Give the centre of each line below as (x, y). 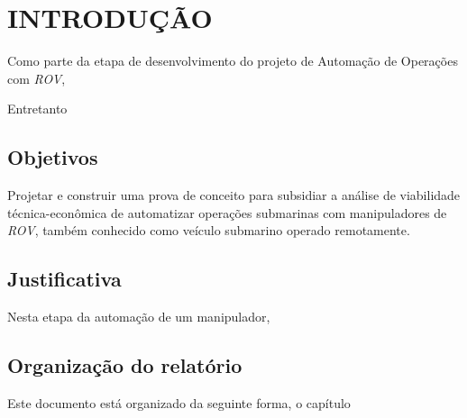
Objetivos (53, 157)
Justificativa (64, 279)
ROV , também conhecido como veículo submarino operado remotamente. (209, 230)
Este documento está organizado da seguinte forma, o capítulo (179, 402)
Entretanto (37, 109)
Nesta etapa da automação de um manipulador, (139, 317)
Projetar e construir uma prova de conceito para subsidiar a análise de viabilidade (234, 195)
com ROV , (37, 78)
